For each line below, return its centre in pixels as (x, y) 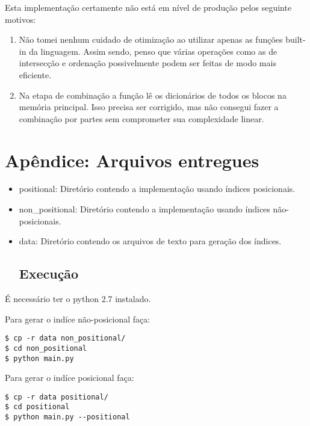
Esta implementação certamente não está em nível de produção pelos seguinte (148, 7)
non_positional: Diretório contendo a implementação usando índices (144, 209)
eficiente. (35, 74)
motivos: (20, 19)
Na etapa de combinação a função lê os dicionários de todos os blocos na (153, 95)
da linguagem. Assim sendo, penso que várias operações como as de (153, 51)
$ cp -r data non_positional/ (65, 338)
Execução (49, 273)
